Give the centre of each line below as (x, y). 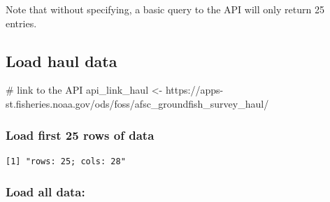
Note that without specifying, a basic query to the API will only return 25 (165, 9)
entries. (21, 23)
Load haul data (62, 60)
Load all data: (45, 192)
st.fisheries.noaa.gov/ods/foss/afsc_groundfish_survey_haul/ (137, 103)
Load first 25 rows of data (80, 135)
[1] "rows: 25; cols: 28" (66, 161)
